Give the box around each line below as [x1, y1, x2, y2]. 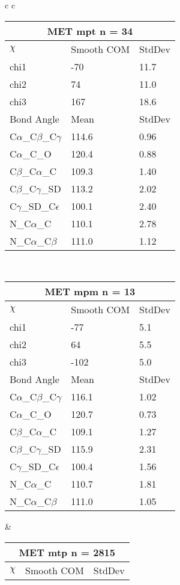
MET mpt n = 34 [47, 23, 133, 38]
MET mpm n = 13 [44, 284, 136, 299]
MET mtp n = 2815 [19, 545, 116, 559]
